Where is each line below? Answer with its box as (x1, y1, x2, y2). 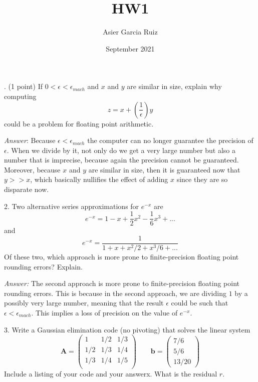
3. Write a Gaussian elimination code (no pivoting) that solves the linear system (4, 324, 250, 334)
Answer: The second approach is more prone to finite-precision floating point (4, 278, 240, 288)
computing (4, 90, 37, 101)
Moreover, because (4, 164, 61, 174)
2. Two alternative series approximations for (4, 200, 139, 211)
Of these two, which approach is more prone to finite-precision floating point (4, 251, 239, 261)
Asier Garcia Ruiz (103, 26, 158, 37)
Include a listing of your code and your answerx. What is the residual (4, 368, 217, 379)
